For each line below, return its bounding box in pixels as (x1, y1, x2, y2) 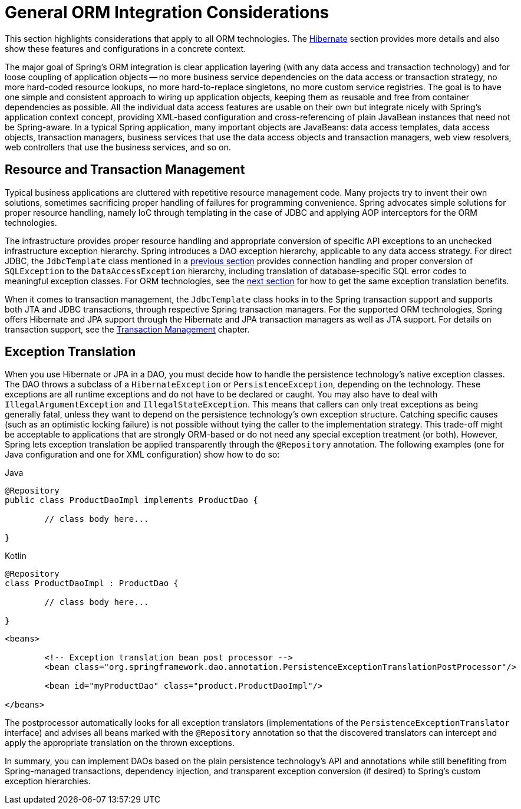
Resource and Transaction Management (5, 162, 245, 177)
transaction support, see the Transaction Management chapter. (5, 324, 250, 334)
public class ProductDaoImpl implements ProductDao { (5, 495, 258, 505)
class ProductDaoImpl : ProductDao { (5, 578, 179, 588)
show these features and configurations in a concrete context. (5, 43, 246, 54)
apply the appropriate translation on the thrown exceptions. (5, 738, 235, 748)
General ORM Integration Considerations (5, 2, 329, 22)
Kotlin (5, 551, 27, 561)
